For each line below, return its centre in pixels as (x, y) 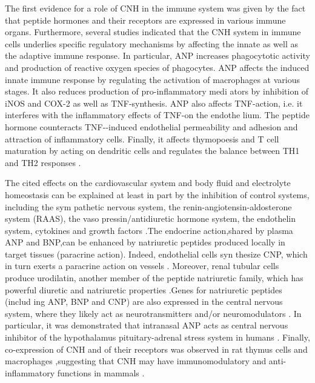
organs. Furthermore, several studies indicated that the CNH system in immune (153, 32)
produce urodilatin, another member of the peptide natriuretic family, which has (154, 278)
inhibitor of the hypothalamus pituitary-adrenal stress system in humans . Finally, (157, 337)
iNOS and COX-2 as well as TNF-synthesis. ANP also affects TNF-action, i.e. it (154, 103)
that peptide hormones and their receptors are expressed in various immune (145, 20)
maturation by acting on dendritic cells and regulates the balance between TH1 (152, 151)
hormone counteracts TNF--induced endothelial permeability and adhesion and (151, 126)
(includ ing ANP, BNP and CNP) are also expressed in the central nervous (144, 301)
